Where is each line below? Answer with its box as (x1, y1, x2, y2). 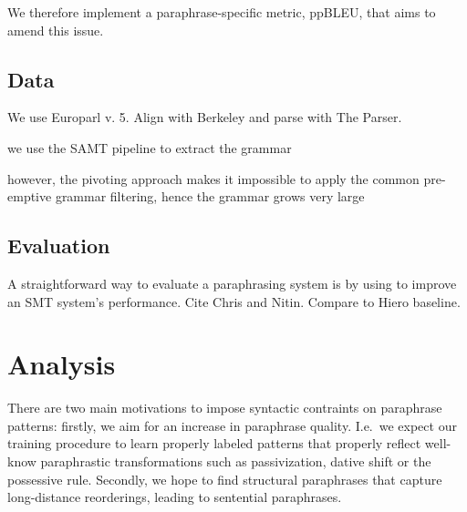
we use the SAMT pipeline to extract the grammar (7, 138, 292, 157)
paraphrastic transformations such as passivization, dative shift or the (40, 452, 431, 471)
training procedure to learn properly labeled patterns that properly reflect (7, 434, 421, 453)
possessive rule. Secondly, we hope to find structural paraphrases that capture (7, 469, 442, 488)
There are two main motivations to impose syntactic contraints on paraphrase (7, 398, 442, 417)
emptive (7, 187, 52, 206)
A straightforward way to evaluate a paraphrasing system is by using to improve (7, 273, 457, 292)
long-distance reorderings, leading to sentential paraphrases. (7, 487, 342, 507)
